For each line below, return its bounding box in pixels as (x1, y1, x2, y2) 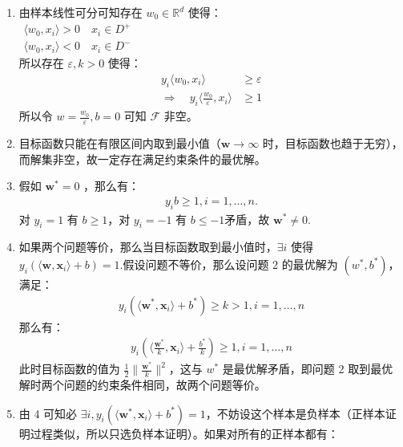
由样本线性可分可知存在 (18, 4, 143, 20)
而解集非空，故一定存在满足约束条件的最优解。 (18, 150, 266, 167)
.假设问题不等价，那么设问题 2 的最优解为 (119, 255, 338, 272)
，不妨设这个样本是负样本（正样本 (205, 404, 385, 421)
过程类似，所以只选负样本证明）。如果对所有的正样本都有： (30, 425, 339, 441)
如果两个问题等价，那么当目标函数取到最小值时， (18, 238, 277, 255)
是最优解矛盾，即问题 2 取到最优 (222, 360, 393, 377)
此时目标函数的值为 (18, 360, 120, 377)
